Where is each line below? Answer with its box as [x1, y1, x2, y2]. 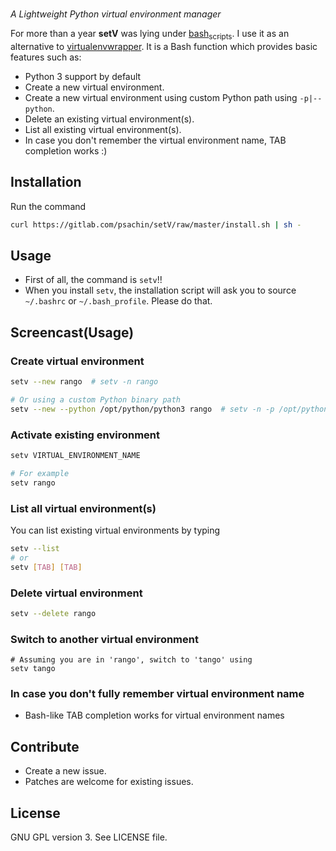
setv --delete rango [10, 608, 97, 618]
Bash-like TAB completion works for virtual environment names [24, 709, 285, 722]
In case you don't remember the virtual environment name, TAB [24, 134, 287, 146]
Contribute [10, 738, 80, 755]
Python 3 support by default [24, 70, 142, 82]
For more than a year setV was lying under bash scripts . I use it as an [10, 28, 290, 42]
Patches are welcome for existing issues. [24, 776, 194, 788]
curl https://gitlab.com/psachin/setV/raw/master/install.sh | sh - [10, 219, 302, 230]
